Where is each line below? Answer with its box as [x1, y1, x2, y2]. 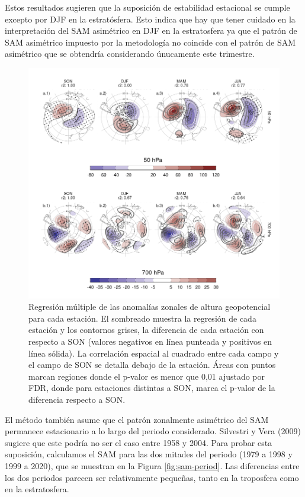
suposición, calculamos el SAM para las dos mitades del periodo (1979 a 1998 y [5, 448, 293, 460]
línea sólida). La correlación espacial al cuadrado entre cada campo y [28, 347, 279, 359]
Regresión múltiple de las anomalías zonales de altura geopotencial [28, 300, 271, 313]
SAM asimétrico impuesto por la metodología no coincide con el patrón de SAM [5, 36, 296, 48]
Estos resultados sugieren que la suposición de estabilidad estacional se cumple [5, 1, 290, 13]
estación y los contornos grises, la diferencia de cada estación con [28, 323, 264, 336]
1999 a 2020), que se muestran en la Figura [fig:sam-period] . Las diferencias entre [5, 459, 300, 472]
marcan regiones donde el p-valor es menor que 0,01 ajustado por [28, 370, 265, 382]
